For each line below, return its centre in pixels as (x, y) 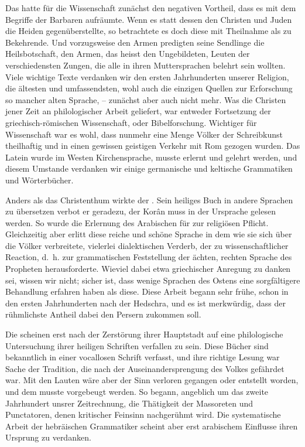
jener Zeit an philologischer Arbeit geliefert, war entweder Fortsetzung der (138, 111)
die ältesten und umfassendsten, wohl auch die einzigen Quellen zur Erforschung (149, 88)
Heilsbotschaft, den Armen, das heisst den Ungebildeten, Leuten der (128, 54)
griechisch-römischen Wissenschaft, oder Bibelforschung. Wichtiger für (131, 122)
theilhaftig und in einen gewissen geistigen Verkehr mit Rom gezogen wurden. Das (153, 146)
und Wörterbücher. (40, 180)
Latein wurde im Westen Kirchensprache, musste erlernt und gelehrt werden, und (151, 157)
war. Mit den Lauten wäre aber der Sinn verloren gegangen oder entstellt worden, (152, 380)
